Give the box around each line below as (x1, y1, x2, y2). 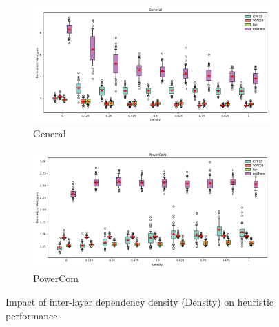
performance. (6, 308, 61, 322)
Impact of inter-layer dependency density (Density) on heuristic (6, 294, 274, 308)
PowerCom (33, 271, 79, 286)
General (33, 126, 66, 141)
